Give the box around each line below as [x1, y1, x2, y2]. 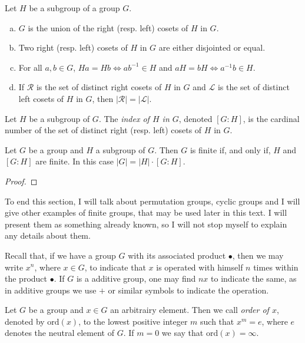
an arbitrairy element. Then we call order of [110, 304, 269, 316]
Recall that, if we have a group [5, 249, 116, 261]
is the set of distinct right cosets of [36, 81, 162, 93]
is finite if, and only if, [190, 143, 271, 156]
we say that [161, 326, 204, 339]
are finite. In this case [35, 155, 114, 167]
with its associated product [128, 249, 226, 261]
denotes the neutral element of [5, 326, 114, 339]
